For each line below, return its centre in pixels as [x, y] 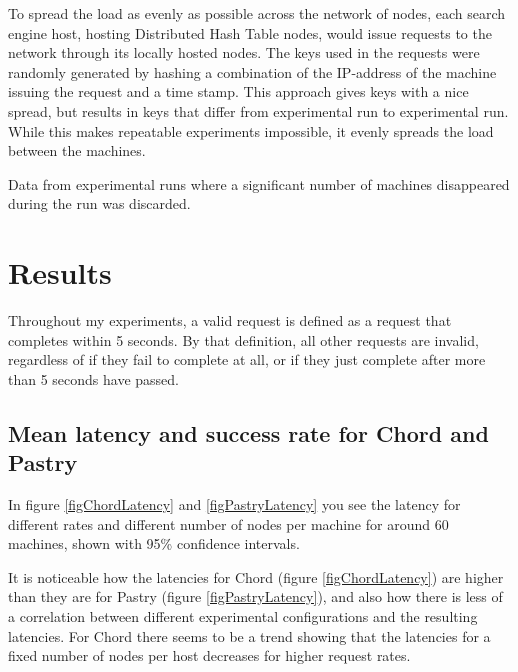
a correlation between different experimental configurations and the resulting [243, 616]
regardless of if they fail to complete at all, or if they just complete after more [247, 359]
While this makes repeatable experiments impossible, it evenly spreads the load [251, 130]
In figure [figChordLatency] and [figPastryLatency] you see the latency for [234, 504]
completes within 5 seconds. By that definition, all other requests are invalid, [243, 339]
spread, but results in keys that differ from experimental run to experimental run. [258, 110]
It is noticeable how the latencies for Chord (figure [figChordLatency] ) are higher [256, 576]
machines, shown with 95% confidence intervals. [154, 543]
